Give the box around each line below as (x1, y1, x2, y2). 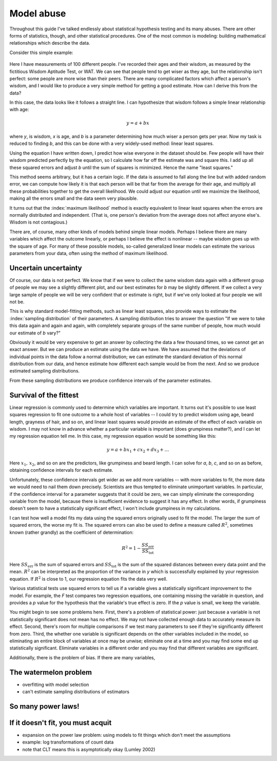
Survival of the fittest (9, 391, 79, 399)
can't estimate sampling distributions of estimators (22, 689, 130, 695)
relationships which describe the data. (9, 40, 90, 46)
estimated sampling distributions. (9, 368, 80, 374)
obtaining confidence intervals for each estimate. (9, 467, 113, 473)
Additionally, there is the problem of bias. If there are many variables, (9, 654, 155, 660)
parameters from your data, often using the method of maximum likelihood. (9, 250, 168, 256)
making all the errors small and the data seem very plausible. (9, 195, 138, 201)
